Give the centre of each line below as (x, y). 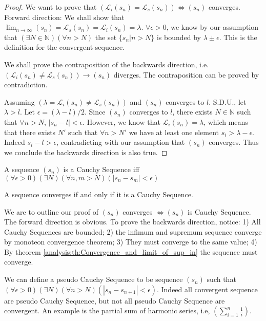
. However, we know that (121, 121)
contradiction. (26, 84)
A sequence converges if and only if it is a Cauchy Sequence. (99, 194)
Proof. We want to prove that (50, 7)
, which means (226, 121)
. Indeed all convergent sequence (207, 289)
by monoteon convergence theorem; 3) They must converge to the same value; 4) (131, 242)
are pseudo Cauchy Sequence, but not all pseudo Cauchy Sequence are (115, 300)
